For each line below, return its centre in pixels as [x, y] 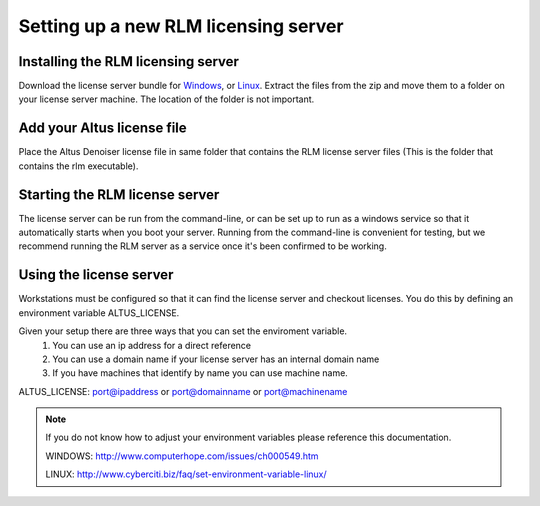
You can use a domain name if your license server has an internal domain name [216, 359]
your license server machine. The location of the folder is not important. [166, 99]
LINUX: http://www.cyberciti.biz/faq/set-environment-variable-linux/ [186, 474]
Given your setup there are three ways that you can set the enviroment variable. [183, 331]
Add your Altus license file [102, 128]
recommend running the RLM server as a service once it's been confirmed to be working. [202, 246]
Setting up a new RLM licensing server [181, 26]
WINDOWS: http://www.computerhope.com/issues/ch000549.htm [182, 456]
